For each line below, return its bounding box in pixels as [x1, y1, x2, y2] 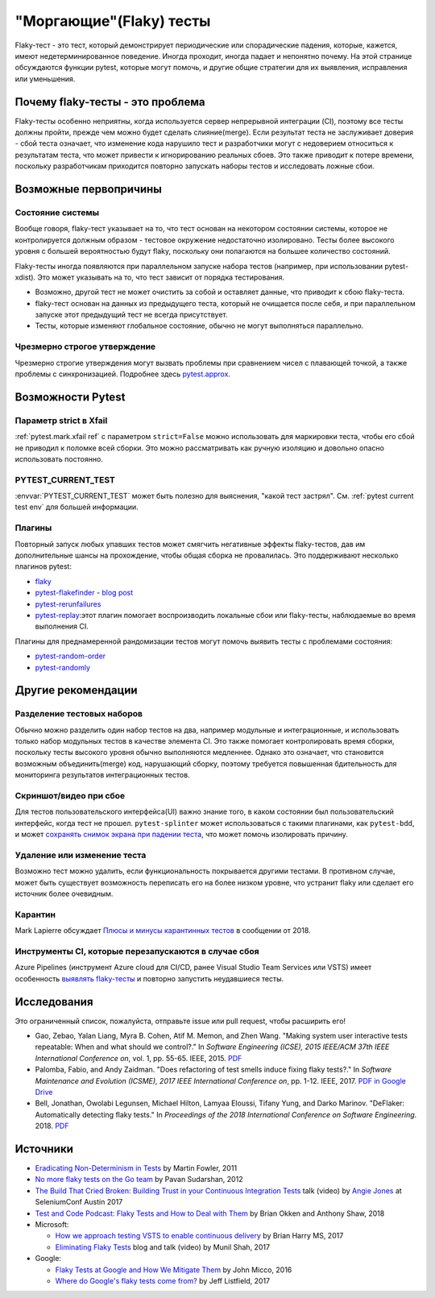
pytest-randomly [35, 662, 91, 672]
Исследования [14, 995, 93, 1009]
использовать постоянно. [14, 454, 104, 463]
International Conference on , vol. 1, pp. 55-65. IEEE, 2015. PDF [35, 1053, 242, 1063]
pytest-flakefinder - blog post [35, 588, 134, 598]
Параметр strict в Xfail [14, 415, 108, 426]
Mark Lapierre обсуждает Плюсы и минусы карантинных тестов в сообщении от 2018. [14, 926, 311, 935]
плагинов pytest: [14, 562, 72, 571]
